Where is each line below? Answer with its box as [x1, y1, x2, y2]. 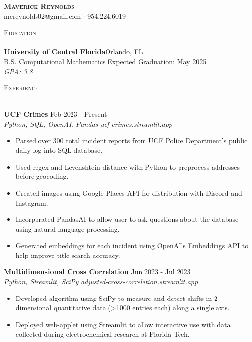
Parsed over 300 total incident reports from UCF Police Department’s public [15, 135, 248, 145]
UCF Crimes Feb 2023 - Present [4, 109, 107, 119]
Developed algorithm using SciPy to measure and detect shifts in [15, 293, 212, 303]
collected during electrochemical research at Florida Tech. [15, 329, 190, 339]
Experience [4, 83, 38, 93]
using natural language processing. [15, 223, 120, 234]
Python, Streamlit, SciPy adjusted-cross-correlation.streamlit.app [4, 276, 198, 287]
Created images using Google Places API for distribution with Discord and [15, 187, 242, 198]
